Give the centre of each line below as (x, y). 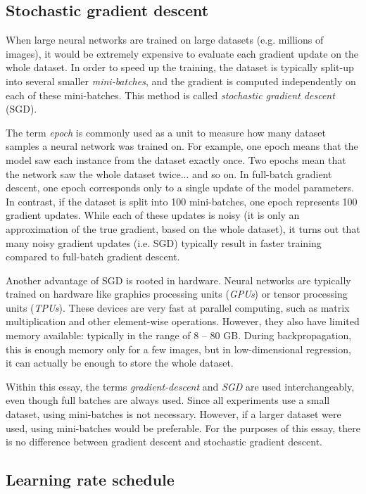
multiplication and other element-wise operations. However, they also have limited (183, 321)
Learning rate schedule (90, 480)
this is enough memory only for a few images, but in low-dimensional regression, (178, 349)
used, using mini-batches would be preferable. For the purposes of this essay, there (183, 427)
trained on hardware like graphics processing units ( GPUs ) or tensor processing (177, 294)
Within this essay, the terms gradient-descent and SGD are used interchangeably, (180, 386)
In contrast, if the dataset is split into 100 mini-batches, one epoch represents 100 (182, 201)
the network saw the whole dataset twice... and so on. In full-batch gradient (169, 173)
